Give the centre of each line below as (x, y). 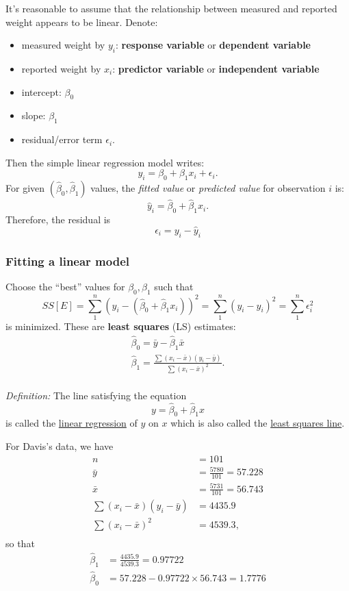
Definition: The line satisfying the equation (96, 395)
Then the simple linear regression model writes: (105, 162)
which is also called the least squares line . (258, 423)
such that (174, 286)
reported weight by (61, 68)
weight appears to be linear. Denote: (82, 22)
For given (25, 188)
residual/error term (62, 139)
